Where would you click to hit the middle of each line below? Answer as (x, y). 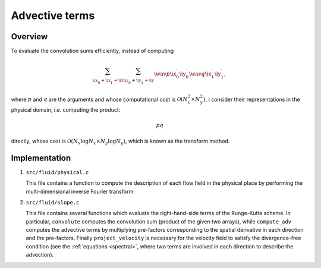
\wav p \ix (165, 74)
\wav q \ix (200, 74)
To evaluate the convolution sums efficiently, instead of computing (92, 51)
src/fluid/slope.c (53, 202)
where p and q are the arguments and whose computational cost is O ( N (100, 99)
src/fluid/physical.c (57, 172)
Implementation (41, 158)
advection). (40, 255)
